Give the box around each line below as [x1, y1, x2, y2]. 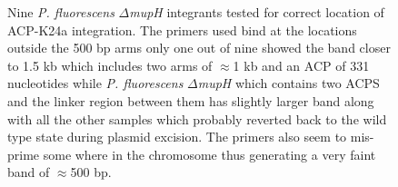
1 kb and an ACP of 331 [233, 55, 370, 74]
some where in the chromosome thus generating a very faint [43, 144, 376, 163]
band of [7, 162, 50, 182]
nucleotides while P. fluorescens [7, 74, 184, 93]
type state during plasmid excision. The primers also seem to [7, 127, 347, 146]
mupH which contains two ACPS [197, 74, 380, 93]
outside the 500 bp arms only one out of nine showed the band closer [7, 38, 391, 57]
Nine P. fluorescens [7, 3, 114, 21]
